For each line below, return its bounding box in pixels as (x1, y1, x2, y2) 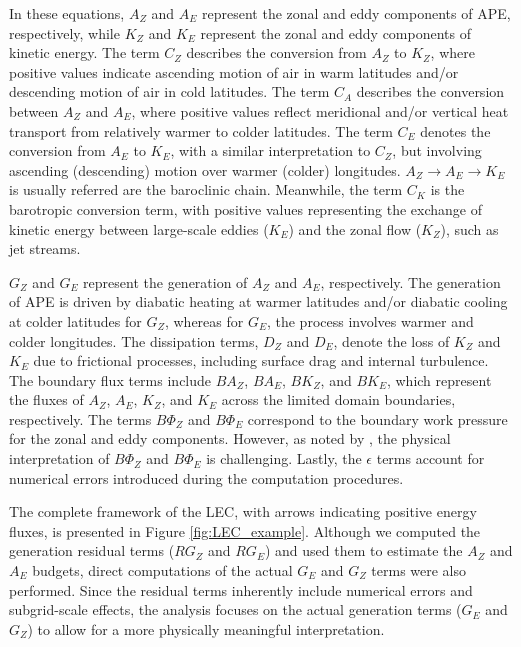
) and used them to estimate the (264, 540, 463, 561)
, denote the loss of (333, 330, 450, 351)
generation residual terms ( (9, 540, 175, 561)
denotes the (420, 120, 491, 141)
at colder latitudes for (9, 310, 142, 331)
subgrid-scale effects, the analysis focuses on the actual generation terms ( (9, 599, 462, 620)
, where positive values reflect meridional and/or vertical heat (131, 100, 509, 121)
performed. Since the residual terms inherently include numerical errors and (9, 579, 473, 600)
